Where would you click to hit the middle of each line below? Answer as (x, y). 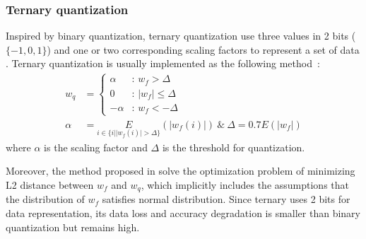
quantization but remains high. (73, 227)
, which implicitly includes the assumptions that (245, 184)
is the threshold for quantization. (234, 147)
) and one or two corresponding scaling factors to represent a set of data (203, 49)
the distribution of (45, 199)
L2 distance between (50, 184)
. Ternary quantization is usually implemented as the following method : (163, 63)
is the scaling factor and (96, 147)
